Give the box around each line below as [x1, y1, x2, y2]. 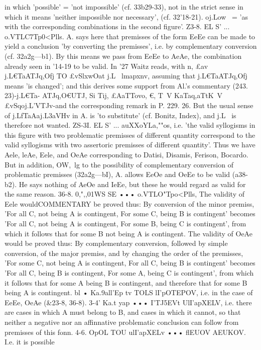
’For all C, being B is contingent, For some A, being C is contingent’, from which [5, 268, 254, 278]
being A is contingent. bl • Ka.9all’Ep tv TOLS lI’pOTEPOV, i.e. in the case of [5, 287, 253, 298]
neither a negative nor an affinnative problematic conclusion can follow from [5, 317, 239, 327]
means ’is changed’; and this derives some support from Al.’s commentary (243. [5, 80, 248, 91]
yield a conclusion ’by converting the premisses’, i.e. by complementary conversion [5, 41, 257, 51]
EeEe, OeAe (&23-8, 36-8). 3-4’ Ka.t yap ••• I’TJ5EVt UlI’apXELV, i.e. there [5, 297, 252, 307]
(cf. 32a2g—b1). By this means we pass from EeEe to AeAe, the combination [5, 50, 242, 61]
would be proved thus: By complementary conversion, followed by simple [5, 238, 228, 248]
